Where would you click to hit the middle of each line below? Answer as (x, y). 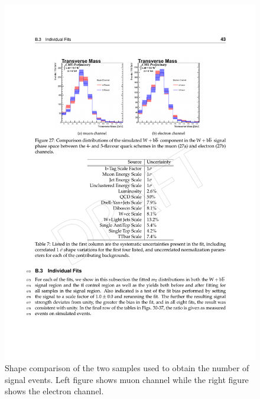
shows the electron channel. (54, 391)
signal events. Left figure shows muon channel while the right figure (127, 379)
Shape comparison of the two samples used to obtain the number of (127, 368)
